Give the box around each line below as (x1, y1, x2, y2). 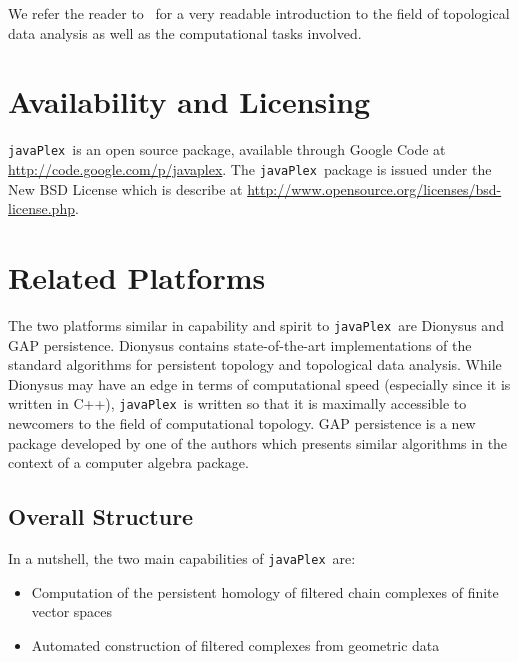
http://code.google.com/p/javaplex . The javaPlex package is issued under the (8, 158, 492, 179)
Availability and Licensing (8, 81, 371, 122)
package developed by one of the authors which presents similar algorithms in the (8, 432, 508, 453)
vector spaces (31, 601, 113, 622)
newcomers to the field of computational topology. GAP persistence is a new (8, 413, 476, 434)
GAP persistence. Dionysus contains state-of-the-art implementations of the (8, 334, 472, 355)
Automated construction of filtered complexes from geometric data (31, 634, 440, 655)
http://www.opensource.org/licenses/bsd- (247, 178, 502, 199)
